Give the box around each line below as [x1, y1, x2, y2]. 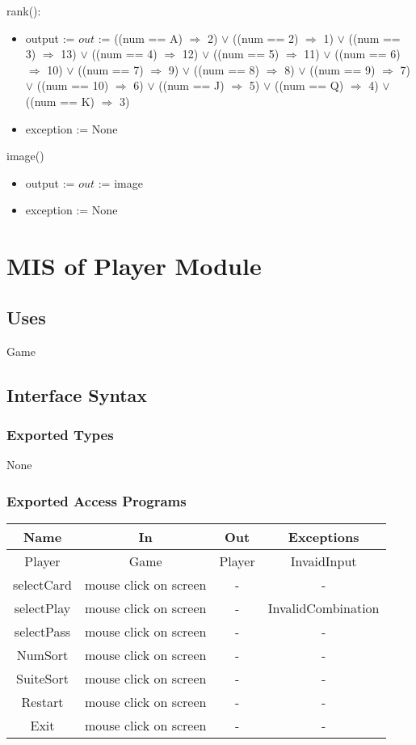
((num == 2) [233, 29, 299, 46]
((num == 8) [193, 61, 260, 78]
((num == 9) [309, 61, 376, 78]
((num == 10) [36, 77, 109, 94]
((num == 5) [212, 45, 279, 62]
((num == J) [158, 77, 225, 94]
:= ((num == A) [98, 29, 183, 46]
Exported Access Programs [6, 490, 187, 510]
